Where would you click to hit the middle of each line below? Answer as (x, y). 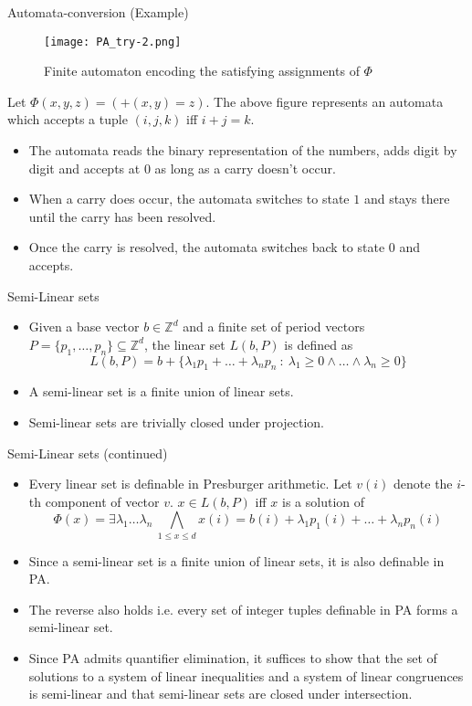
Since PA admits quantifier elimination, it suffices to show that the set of (233, 658)
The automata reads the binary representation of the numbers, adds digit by (243, 150)
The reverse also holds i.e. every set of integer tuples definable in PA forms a (243, 609)
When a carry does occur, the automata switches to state (189, 199)
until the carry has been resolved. (122, 216)
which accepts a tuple (68, 119)
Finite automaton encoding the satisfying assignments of (202, 71)
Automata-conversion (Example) (98, 12)
